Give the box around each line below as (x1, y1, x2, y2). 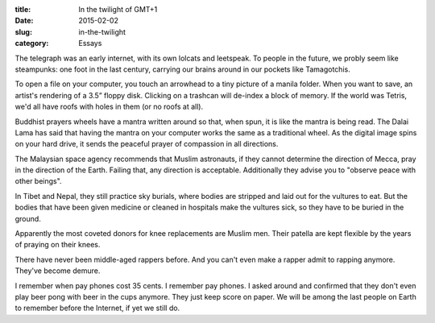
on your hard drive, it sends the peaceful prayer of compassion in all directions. (14, 139, 279, 149)
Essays (78, 39, 102, 48)
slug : (14, 27, 32, 36)
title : (14, 5, 31, 14)
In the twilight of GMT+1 (78, 5, 158, 14)
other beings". (14, 176, 62, 186)
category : (14, 39, 49, 48)
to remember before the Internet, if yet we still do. (14, 303, 180, 313)
